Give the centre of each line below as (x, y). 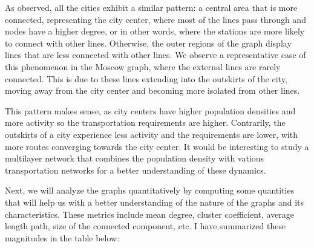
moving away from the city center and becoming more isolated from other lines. (152, 90)
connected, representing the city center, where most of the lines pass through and (155, 19)
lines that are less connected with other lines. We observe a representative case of (155, 55)
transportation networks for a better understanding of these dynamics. (136, 170)
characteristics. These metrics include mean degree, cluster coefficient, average (150, 214)
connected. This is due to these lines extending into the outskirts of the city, (146, 78)
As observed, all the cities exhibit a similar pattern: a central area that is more (151, 7)
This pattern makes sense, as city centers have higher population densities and (150, 110)
